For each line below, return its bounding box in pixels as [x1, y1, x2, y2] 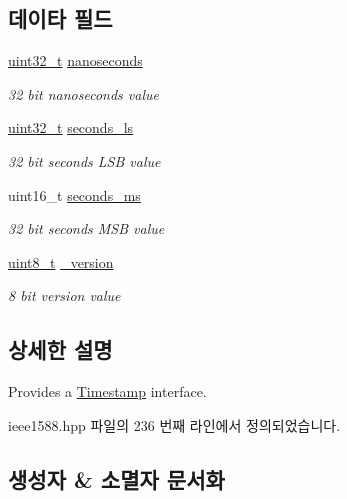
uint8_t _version [8, 251, 114, 272]
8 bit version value [8, 285, 121, 306]
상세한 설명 [8, 334, 113, 365]
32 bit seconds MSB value [8, 218, 165, 239]
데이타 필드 [8, 3, 113, 34]
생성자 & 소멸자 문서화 [8, 463, 225, 494]
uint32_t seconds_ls [8, 117, 134, 138]
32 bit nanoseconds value [8, 83, 159, 104]
